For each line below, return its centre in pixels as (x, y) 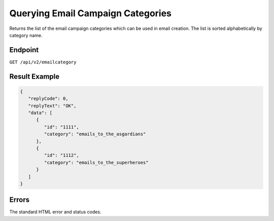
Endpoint (24, 50)
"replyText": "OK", (52, 106)
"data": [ (40, 113)
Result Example (35, 76)
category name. (26, 35)
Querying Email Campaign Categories (91, 13)
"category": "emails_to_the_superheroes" (96, 162)
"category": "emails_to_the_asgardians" (95, 134)
